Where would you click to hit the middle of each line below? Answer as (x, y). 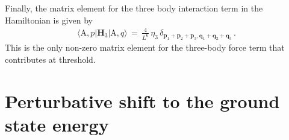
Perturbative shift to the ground (142, 100)
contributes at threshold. (50, 59)
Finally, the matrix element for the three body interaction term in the (134, 8)
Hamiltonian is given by (49, 20)
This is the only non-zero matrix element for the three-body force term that (145, 47)
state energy (57, 124)
